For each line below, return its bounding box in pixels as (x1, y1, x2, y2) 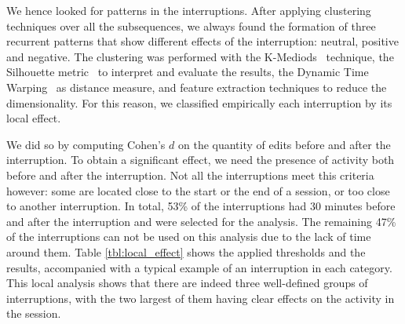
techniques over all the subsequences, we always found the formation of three (6, 17, 376, 34)
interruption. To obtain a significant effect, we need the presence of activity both (6, 151, 395, 168)
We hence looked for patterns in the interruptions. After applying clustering (6, 2, 371, 18)
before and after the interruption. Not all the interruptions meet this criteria (6, 166, 374, 183)
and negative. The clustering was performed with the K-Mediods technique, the (6, 48, 394, 64)
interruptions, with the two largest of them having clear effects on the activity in (6, 289, 395, 306)
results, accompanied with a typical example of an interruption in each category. (6, 259, 392, 275)
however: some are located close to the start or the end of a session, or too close (6, 182, 390, 198)
